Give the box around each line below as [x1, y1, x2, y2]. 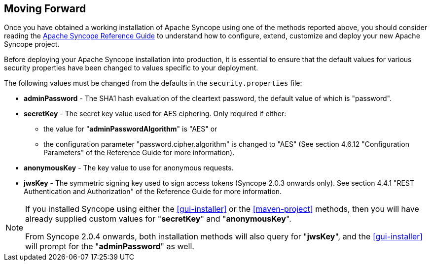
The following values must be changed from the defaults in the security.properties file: [4, 79, 302, 88]
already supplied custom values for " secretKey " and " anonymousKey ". [25, 214, 291, 224]
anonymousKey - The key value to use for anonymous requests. [24, 164, 234, 172]
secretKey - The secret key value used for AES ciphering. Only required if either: [24, 109, 287, 118]
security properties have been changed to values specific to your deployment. [4, 64, 258, 72]
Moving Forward [4, 2, 86, 15]
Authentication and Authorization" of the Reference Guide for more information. [24, 187, 282, 196]
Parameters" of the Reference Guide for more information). [43, 148, 235, 157]
